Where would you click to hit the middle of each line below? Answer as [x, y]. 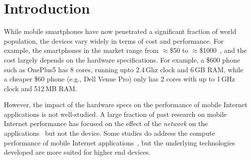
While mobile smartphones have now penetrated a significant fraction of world [120, 31]
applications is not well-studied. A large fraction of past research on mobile [115, 114]
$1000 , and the [223, 50]
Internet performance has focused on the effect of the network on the [106, 123]
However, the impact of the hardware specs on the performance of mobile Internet [126, 104]
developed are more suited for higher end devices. [77, 152]
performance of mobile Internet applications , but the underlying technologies [119, 142]
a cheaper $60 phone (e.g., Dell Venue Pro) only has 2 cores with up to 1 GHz [119, 79]
